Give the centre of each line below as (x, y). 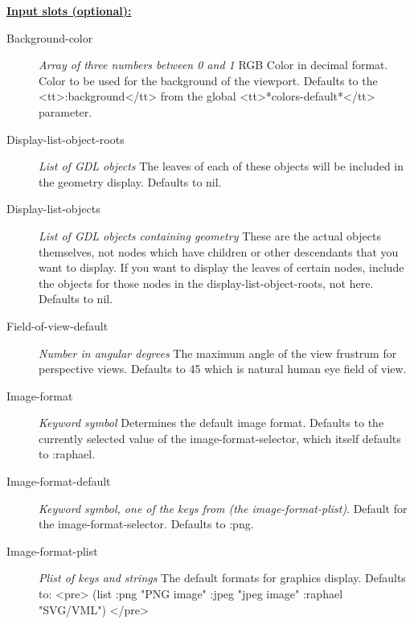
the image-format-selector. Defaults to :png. (146, 524)
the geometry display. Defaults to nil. (130, 181)
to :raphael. (67, 454)
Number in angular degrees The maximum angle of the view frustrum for (218, 353)
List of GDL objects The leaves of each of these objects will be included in (221, 166)
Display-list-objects (53, 209)
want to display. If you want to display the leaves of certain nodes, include (221, 267)
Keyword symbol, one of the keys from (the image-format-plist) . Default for (223, 508)
